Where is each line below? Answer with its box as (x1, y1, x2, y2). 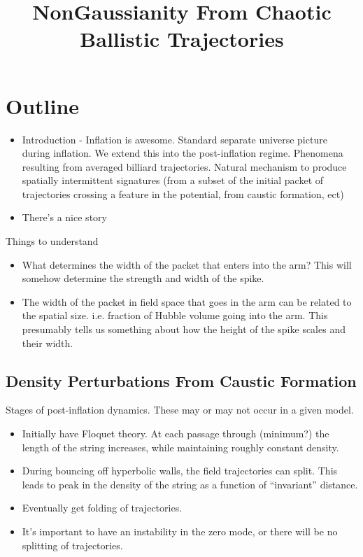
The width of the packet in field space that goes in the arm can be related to (22, 294, 352, 309)
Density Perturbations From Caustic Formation (6, 369, 357, 391)
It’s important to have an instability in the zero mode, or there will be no (22, 523, 338, 538)
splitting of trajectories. (22, 537, 123, 552)
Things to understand (6, 234, 99, 248)
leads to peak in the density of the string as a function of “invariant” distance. (22, 477, 358, 491)
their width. (22, 335, 73, 350)
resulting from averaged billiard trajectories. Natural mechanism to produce (22, 159, 347, 174)
